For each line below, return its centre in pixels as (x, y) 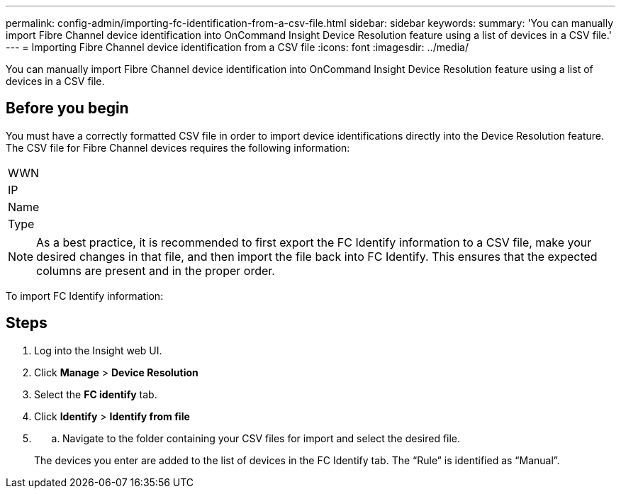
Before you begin (67, 108)
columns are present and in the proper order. (156, 270)
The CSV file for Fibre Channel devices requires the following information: (178, 147)
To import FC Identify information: (85, 296)
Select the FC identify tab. (96, 394)
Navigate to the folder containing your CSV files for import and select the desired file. (262, 438)
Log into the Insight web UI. (98, 350)
